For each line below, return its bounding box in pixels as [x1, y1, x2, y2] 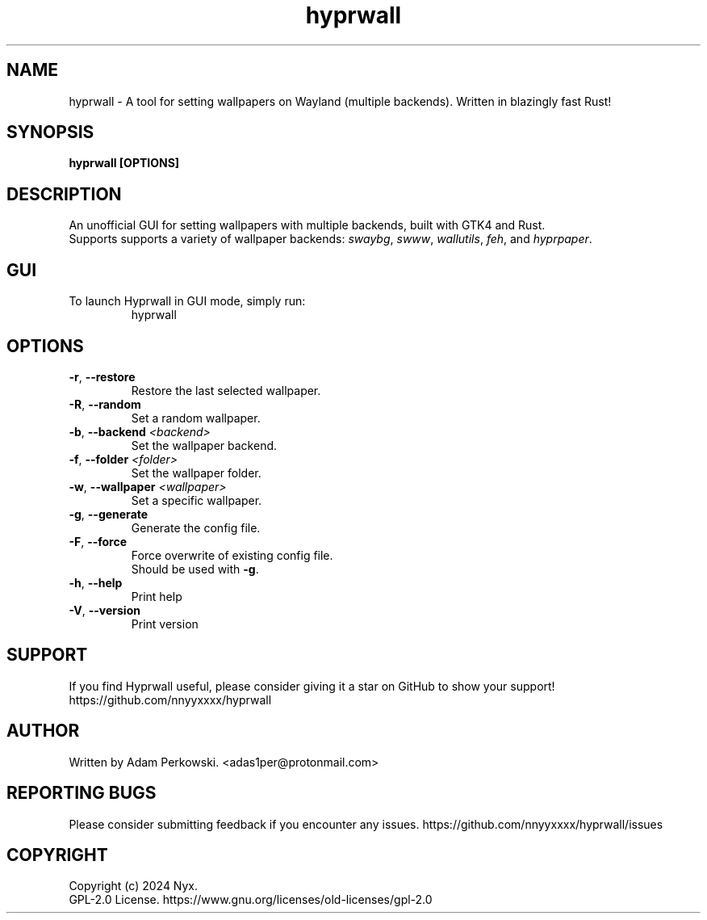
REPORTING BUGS [6, 783, 157, 804]
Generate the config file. [131, 520, 261, 535]
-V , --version [69, 603, 140, 617]
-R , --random [69, 397, 141, 411]
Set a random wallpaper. [131, 410, 261, 425]
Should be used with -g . [131, 561, 259, 576]
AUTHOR [6, 720, 80, 741]
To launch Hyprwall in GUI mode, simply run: [69, 294, 306, 309]
